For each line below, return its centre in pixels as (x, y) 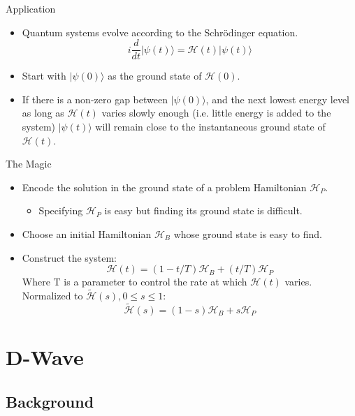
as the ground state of (155, 76)
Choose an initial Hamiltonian (87, 234)
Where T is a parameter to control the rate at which (135, 282)
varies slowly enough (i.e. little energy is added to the (216, 113)
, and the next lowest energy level (278, 99)
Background (50, 401)
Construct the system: (69, 257)
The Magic (29, 164)
